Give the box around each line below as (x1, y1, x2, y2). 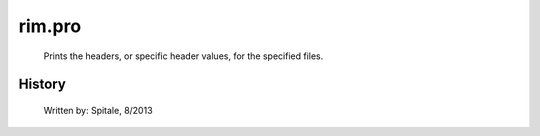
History (18, 76, 67, 93)
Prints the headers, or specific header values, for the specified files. (43, 50, 324, 62)
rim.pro (18, 15, 82, 37)
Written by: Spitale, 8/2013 (43, 104, 154, 116)
